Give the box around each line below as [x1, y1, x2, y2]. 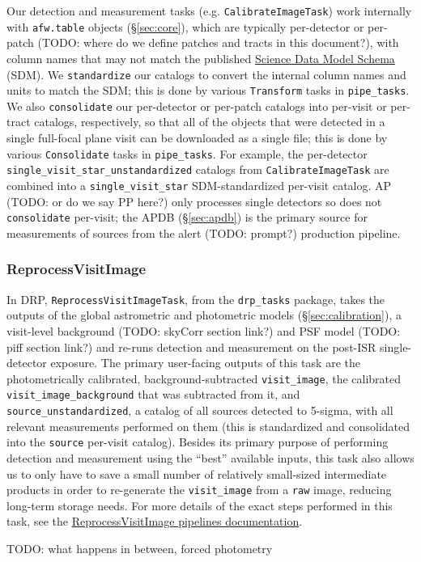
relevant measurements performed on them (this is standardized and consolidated [6, 417, 410, 434]
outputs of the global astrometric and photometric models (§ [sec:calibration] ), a [6, 306, 402, 323]
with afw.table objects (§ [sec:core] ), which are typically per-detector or [6, 18, 364, 35]
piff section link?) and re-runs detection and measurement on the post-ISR [6, 338, 376, 355]
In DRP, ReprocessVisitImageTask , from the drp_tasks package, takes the [6, 290, 385, 307]
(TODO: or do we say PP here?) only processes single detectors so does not [6, 192, 382, 209]
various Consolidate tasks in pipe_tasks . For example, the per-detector [6, 145, 368, 162]
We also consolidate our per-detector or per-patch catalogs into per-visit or [6, 97, 387, 114]
